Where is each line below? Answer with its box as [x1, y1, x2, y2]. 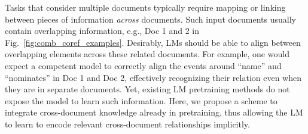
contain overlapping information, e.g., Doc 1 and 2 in [5, 24, 200, 37]
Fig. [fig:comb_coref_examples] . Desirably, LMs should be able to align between [5, 36, 301, 48]
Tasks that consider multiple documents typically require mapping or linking [5, 1, 286, 13]
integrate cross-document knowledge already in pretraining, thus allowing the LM [5, 106, 303, 119]
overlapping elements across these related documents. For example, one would [5, 48, 289, 60]
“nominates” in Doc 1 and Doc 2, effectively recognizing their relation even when [5, 71, 301, 83]
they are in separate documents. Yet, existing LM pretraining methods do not [5, 83, 290, 95]
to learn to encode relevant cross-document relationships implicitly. [5, 117, 250, 130]
